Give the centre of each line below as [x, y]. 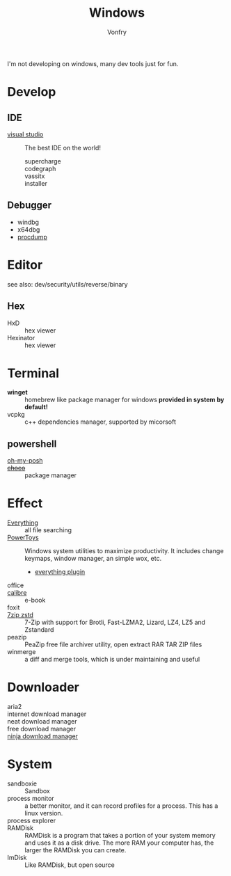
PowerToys [23, 538]
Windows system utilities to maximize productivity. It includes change [124, 551]
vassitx [35, 176]
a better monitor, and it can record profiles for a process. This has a [121, 806]
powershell [32, 444]
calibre [17, 593]
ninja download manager [43, 736]
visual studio [25, 134]
